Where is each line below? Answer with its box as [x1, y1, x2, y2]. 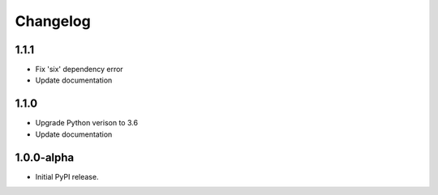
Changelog [15, 12, 91, 30]
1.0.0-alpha [15, 150, 75, 164]
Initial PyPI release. [35, 172, 99, 181]
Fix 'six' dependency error [35, 65, 123, 74]
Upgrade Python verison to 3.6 [35, 118, 138, 128]
